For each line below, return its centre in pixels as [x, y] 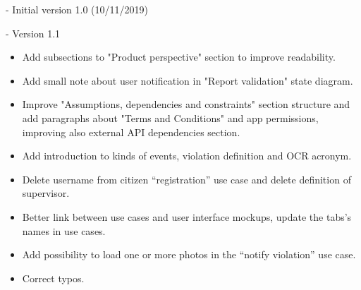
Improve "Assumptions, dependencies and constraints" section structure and [186, 104]
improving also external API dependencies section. [131, 132]
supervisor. [46, 193]
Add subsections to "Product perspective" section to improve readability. [179, 57]
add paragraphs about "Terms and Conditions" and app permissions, [170, 117]
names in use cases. [64, 230]
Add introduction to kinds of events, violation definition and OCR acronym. [187, 156]
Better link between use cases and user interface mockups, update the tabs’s [187, 216]
